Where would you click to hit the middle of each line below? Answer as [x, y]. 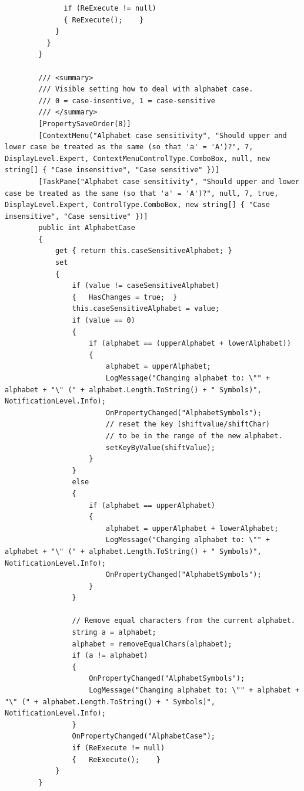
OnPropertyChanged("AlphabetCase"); [143, 736]
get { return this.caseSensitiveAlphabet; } [143, 251]
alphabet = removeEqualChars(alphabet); [152, 644]
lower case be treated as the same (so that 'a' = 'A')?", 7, [129, 147]
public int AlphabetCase [87, 228]
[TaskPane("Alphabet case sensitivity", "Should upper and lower [169, 181]
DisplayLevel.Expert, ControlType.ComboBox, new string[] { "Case [138, 205]
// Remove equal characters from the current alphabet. [183, 621]
